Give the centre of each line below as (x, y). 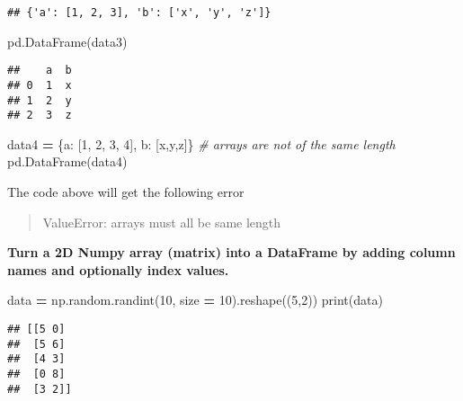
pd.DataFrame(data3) (67, 41)
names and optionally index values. (118, 269)
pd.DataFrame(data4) (67, 161)
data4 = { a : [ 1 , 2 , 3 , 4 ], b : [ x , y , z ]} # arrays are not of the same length (201, 143)
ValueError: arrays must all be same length (162, 222)
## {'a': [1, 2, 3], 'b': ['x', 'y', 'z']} (139, 13)
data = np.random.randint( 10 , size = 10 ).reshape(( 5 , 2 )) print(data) (195, 300)
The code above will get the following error (126, 192)
